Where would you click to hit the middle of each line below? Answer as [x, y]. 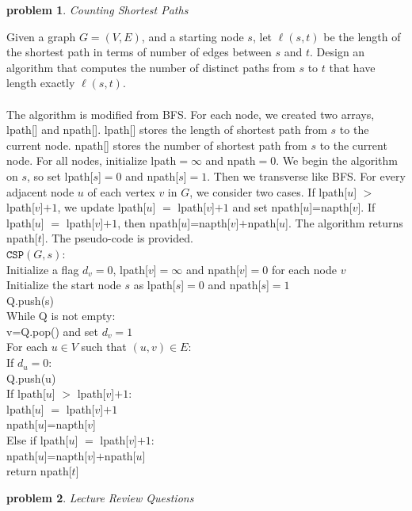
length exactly [41, 83]
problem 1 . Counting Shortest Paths [97, 10]
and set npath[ [268, 207]
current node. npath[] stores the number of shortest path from [157, 145]
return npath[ [39, 471]
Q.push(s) [31, 300]
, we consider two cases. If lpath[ [269, 191]
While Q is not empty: [61, 316]
